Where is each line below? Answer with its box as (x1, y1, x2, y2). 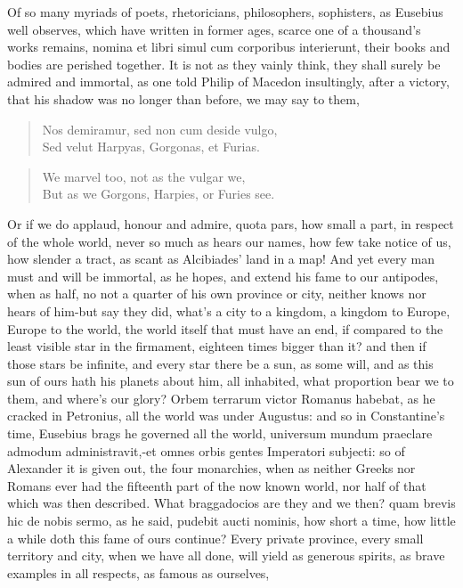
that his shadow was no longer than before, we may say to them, (7, 89, 360, 108)
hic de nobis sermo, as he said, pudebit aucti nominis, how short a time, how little (7, 511, 456, 530)
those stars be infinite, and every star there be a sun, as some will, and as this (7, 354, 434, 372)
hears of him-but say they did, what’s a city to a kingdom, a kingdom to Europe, (7, 301, 451, 320)
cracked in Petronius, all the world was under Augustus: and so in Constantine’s (7, 406, 445, 425)
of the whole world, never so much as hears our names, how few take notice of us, (7, 232, 451, 250)
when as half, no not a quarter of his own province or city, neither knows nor (7, 284, 426, 303)
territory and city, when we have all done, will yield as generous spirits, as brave (7, 546, 445, 565)
